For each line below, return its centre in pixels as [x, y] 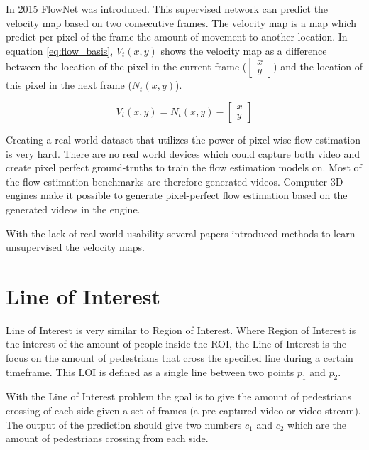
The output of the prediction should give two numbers [124, 424]
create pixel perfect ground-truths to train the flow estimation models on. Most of [184, 167]
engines [22, 195]
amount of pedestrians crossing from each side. [107, 438]
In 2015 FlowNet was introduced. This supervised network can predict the [167, 9]
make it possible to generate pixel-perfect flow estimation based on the [194, 195]
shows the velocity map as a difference [244, 50]
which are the [317, 424]
